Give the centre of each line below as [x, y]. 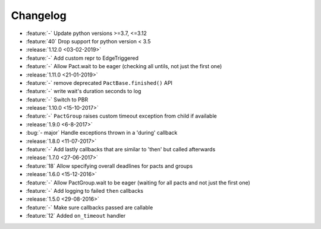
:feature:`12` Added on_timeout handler [76, 216]
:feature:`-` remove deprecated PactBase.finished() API [99, 82]
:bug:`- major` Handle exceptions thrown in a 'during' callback [102, 133]
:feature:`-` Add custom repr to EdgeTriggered [82, 58]
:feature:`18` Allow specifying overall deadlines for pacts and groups [109, 166]
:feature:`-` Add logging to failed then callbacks [85, 190]
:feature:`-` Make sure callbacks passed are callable [89, 207]
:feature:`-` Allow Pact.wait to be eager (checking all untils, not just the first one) [124, 66]
